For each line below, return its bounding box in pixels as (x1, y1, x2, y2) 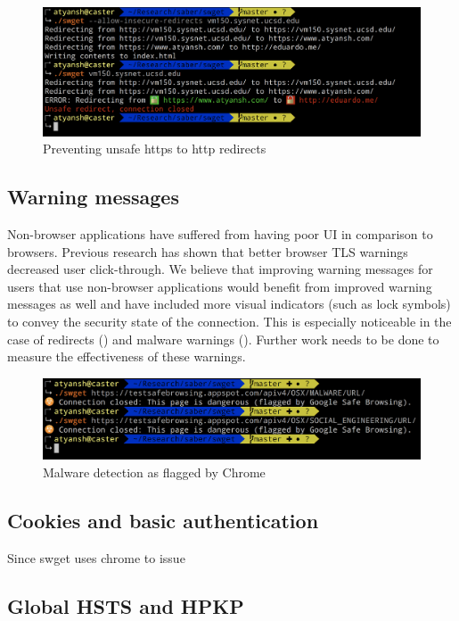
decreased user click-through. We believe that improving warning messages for (7, 260, 433, 278)
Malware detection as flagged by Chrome (43, 462, 266, 481)
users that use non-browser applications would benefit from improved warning (7, 277, 432, 295)
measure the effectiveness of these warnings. (7, 347, 246, 366)
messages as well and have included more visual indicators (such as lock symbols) (7, 294, 451, 313)
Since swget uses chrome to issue (7, 548, 185, 567)
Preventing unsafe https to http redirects (43, 139, 266, 158)
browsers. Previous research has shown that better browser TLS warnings (7, 242, 408, 261)
